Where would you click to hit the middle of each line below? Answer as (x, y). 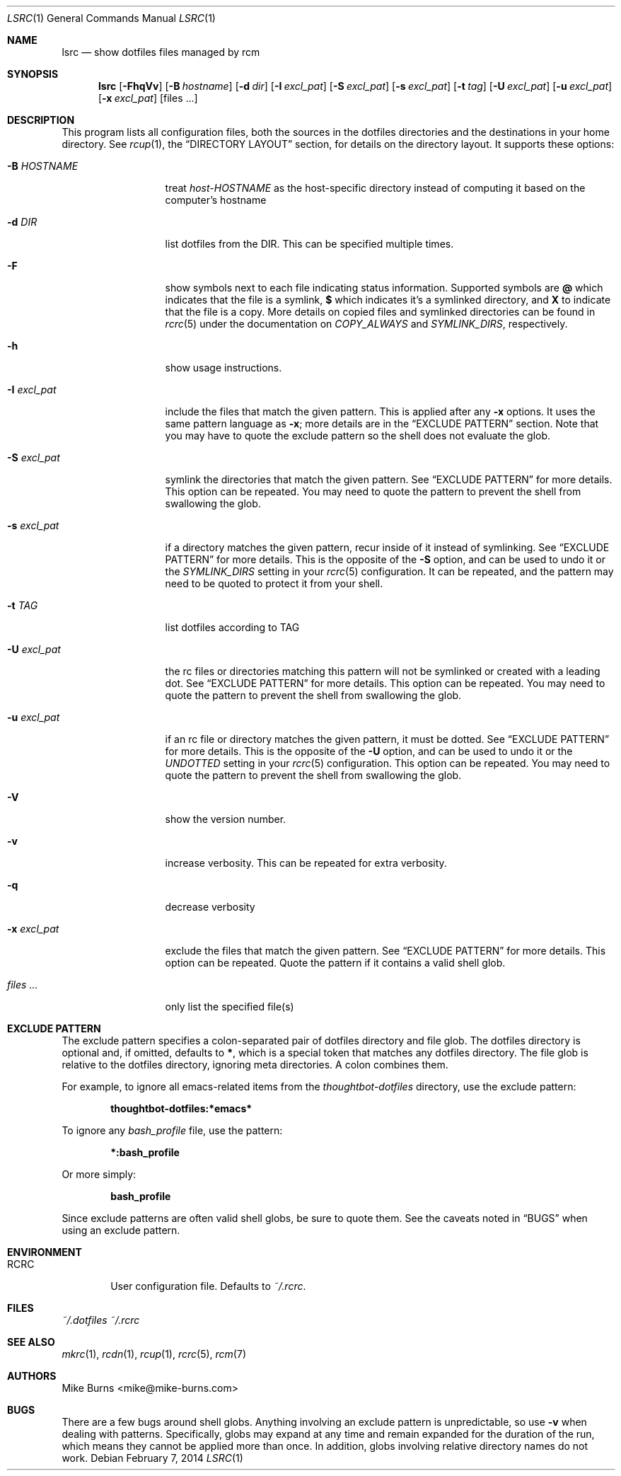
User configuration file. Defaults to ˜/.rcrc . (208, 1286)
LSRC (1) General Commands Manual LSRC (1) (111, 18)
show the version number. (226, 819)
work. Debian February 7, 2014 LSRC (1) (152, 1458)
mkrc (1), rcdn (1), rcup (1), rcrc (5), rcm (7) (154, 1354)
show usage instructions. (224, 368)
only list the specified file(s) (230, 1007)
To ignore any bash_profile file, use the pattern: (172, 1130)
